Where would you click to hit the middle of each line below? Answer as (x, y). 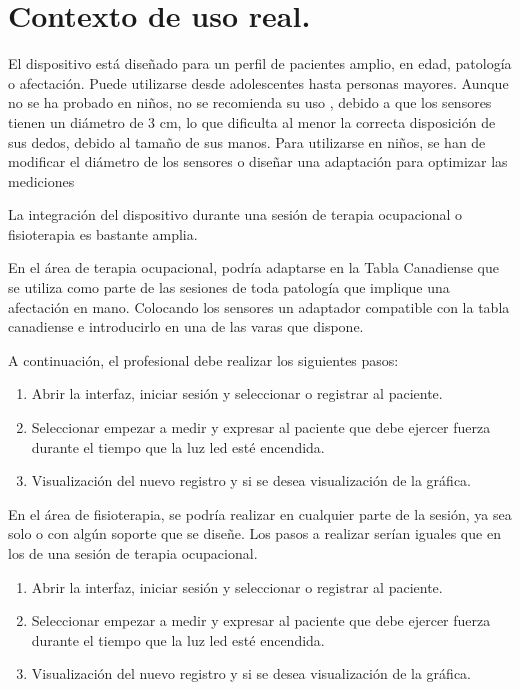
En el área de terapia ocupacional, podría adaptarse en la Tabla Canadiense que (253, 267)
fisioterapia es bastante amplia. (103, 233)
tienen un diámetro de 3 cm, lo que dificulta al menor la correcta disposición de (252, 121)
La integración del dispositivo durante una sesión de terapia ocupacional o (235, 214)
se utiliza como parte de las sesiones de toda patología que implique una (229, 287)
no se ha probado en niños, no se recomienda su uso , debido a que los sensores (250, 102)
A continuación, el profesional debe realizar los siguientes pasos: (203, 359)
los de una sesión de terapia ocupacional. (133, 553)
